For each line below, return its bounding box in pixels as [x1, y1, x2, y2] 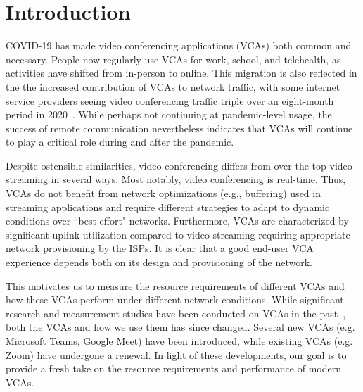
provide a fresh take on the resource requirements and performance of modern [6, 361, 341, 376]
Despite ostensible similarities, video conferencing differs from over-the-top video [6, 158, 352, 172]
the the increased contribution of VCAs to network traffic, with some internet [6, 79, 340, 94]
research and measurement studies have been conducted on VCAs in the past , [6, 305, 346, 320]
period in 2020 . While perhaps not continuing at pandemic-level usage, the [6, 107, 332, 122]
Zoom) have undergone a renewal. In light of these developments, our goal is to [6, 347, 347, 362]
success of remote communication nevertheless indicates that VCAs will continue [6, 120, 353, 135]
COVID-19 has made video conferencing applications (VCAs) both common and [6, 38, 352, 53]
